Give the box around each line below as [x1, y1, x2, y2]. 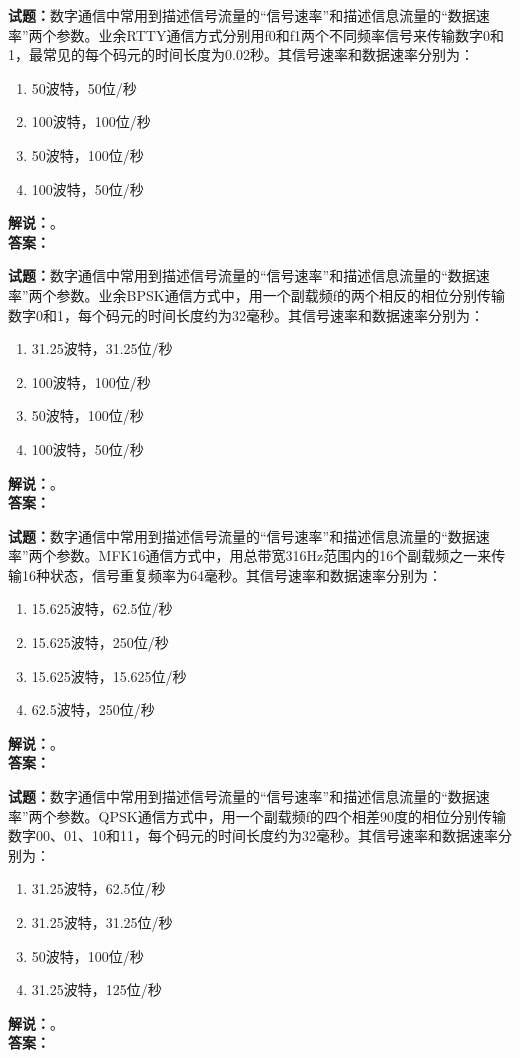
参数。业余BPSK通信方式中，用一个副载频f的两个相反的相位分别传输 [56, 284, 506, 305]
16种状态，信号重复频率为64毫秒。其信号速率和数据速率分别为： [21, 564, 442, 585]
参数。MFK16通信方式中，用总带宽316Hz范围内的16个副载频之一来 [56, 545, 492, 566]
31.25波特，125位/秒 [31, 979, 162, 1000]
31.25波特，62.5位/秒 [31, 878, 166, 899]
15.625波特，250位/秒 [31, 632, 169, 653]
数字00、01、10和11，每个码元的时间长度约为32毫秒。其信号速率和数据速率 [8, 825, 498, 846]
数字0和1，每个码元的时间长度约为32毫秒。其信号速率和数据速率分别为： [8, 304, 484, 325]
